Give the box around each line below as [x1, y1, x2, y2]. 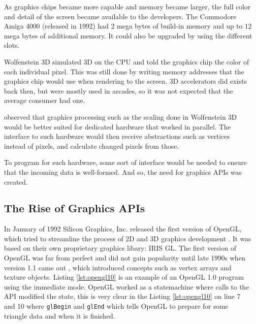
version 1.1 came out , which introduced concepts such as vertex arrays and [4, 262, 232, 272]
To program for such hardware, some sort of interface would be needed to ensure [4, 157, 247, 167]
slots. [4, 40, 20, 50]
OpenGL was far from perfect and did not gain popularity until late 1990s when [4, 253, 246, 263]
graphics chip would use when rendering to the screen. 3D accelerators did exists [4, 76, 247, 86]
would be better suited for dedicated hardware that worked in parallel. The [4, 121, 231, 131]
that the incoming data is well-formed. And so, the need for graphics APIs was [4, 166, 242, 177]
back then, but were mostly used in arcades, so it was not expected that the [4, 85, 233, 96]
